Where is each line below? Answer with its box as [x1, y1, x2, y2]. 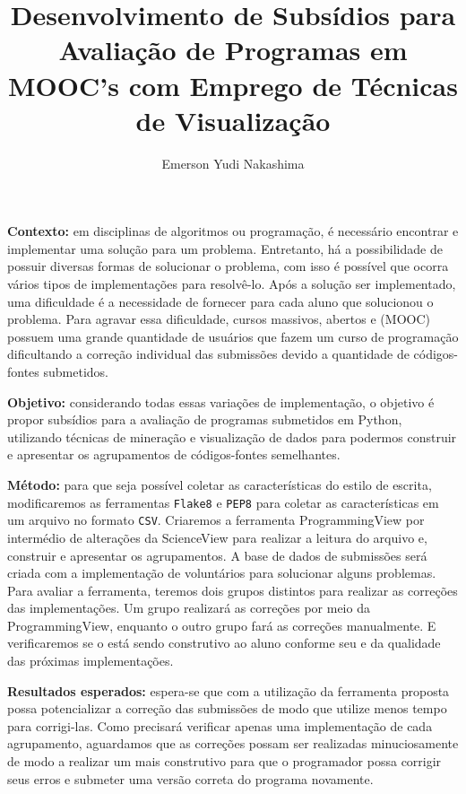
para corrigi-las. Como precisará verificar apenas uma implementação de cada [7, 716, 433, 735]
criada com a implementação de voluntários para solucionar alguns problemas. [7, 563, 436, 582]
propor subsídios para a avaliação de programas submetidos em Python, [7, 410, 402, 429]
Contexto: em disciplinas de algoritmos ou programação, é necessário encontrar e [7, 222, 459, 240]
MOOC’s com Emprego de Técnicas [8, 66, 458, 103]
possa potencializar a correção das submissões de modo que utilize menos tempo [7, 699, 447, 718]
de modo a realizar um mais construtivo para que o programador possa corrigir [7, 752, 442, 771]
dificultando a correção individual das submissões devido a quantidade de [7, 345, 410, 363]
